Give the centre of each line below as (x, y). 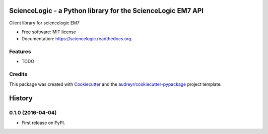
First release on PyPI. (43, 123)
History (21, 99)
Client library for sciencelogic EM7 (44, 23)
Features (20, 52)
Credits (18, 74)
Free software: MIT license (49, 32)
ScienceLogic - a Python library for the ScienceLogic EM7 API (106, 11)
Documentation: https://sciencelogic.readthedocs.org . (77, 39)
